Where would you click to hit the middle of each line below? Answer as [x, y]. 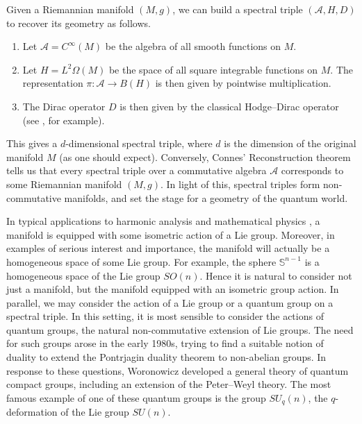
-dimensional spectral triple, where [139, 143]
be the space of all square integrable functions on [213, 69]
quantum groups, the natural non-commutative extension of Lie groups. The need [180, 329]
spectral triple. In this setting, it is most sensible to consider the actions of [165, 316]
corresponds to [312, 170]
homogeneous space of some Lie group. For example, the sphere [141, 261]
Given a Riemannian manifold [70, 9]
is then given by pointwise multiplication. [243, 83]
